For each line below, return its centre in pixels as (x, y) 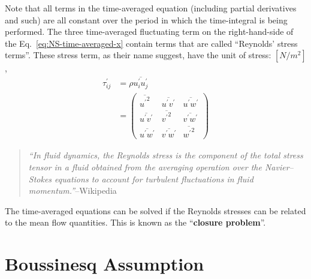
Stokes (40, 178)
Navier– (279, 166)
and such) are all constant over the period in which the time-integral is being (146, 19)
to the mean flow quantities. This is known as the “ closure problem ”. (135, 222)
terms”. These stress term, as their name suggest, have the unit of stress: (138, 55)
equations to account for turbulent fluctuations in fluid (154, 178)
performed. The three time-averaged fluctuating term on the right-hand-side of (149, 31)
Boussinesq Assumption (105, 264)
